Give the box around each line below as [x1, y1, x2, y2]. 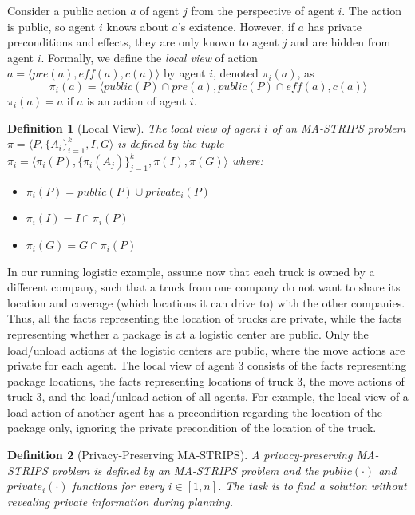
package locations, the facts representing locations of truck [7, 372, 294, 389]
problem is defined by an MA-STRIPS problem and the [51, 462, 319, 478]
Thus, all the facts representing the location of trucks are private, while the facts [7, 310, 402, 327]
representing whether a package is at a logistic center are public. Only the [7, 325, 369, 342]
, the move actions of [302, 372, 405, 389]
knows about [106, 18, 168, 34]
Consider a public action [7, 2, 127, 18]
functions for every [72, 477, 164, 494]
